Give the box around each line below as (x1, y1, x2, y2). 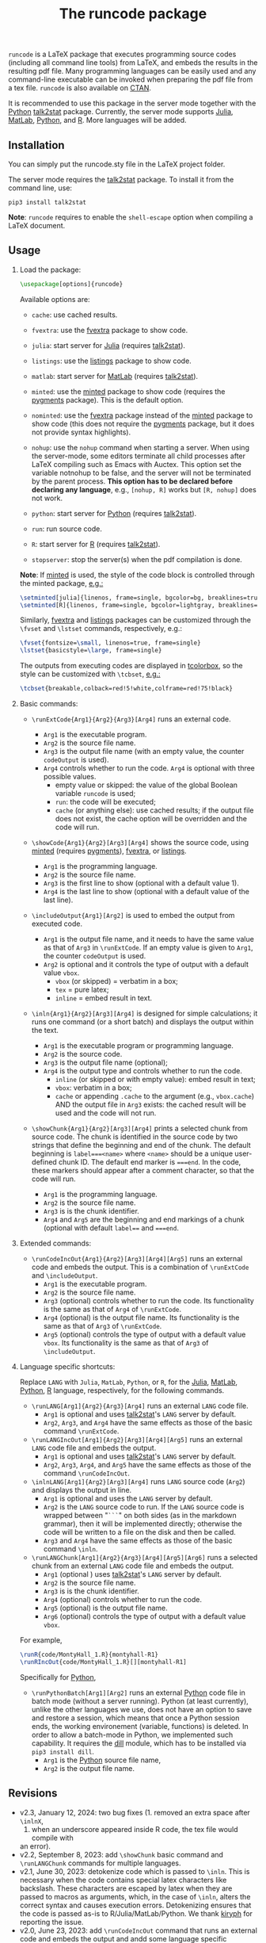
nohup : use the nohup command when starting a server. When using (31, 442, 249, 452)
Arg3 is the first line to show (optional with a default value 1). (43, 878, 239, 888)
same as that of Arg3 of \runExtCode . (43, 1321, 162, 1331)
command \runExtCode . (43, 1426, 120, 1436)
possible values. (43, 772, 97, 782)
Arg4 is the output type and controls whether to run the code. (43, 1066, 243, 1076)
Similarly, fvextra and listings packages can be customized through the (19, 615, 252, 625)
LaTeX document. (8, 221, 66, 230)
